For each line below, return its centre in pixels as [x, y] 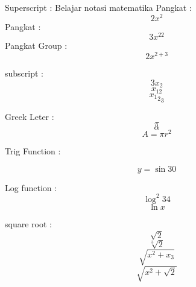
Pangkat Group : [36, 46]
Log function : [31, 187]
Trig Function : [33, 151]
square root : [28, 223]
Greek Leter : [30, 116]
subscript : [24, 73]
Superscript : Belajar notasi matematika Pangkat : [98, 7]
